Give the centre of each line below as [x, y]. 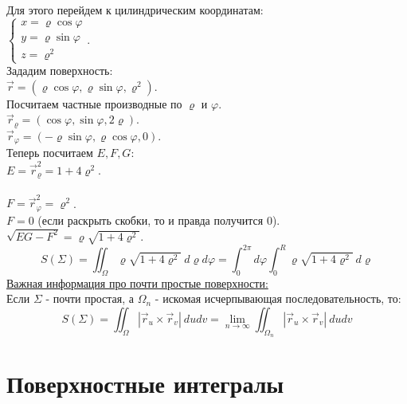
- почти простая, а [90, 298]
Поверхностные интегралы [145, 384]
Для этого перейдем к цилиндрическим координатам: [135, 10]
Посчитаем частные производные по [94, 103]
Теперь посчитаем [50, 153]
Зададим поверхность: [60, 71]
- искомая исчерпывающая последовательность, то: [278, 298]
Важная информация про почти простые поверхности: [137, 282]
